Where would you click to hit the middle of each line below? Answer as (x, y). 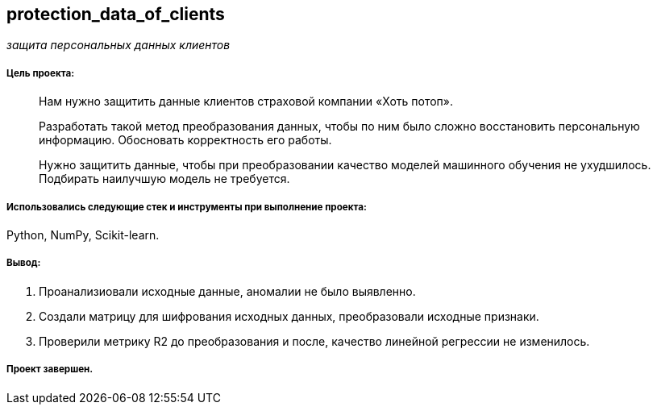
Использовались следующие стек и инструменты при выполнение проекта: (187, 207)
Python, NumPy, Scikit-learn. (83, 235)
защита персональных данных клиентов (119, 45)
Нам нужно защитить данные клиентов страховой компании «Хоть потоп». (246, 102)
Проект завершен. (50, 369)
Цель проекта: (41, 73)
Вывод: (24, 263)
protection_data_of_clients (116, 14)
